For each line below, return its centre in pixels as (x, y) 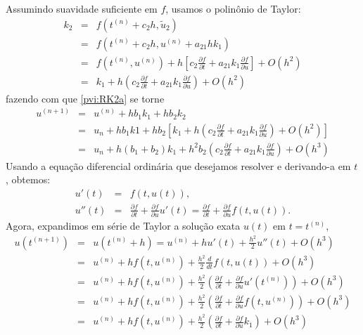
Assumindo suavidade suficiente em (82, 8)
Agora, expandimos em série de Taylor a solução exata (123, 225)
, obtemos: (28, 179)
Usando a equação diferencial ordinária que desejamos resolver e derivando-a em (178, 165)
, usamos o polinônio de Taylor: (233, 8)
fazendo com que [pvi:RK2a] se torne (85, 98)
